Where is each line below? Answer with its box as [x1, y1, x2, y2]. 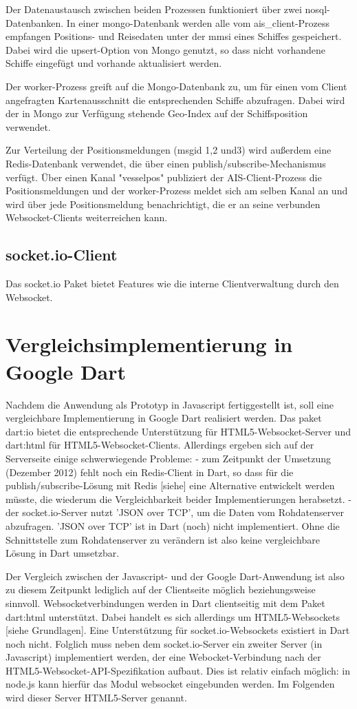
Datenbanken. [6, 15, 64, 30]
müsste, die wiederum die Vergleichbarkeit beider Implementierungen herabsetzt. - [6, 491, 351, 506]
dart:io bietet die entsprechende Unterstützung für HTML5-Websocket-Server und [6, 424, 351, 438]
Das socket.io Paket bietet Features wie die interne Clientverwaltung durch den [6, 276, 339, 291]
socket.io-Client [6, 244, 118, 265]
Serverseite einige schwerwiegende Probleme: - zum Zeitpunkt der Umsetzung [6, 451, 332, 465]
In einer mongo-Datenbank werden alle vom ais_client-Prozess [66, 15, 330, 30]
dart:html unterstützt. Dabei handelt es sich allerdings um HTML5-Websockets [6, 609, 340, 624]
